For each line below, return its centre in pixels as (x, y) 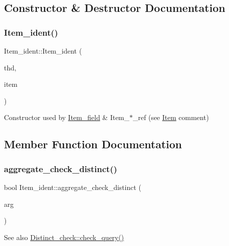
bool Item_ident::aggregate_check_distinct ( (73, 187)
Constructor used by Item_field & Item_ (67, 117)
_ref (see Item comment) (171, 117)
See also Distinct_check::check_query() (64, 237)
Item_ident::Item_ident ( (43, 51)
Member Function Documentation (93, 144)
